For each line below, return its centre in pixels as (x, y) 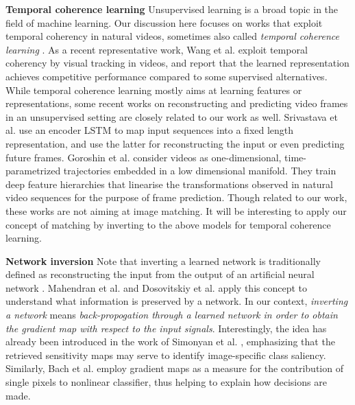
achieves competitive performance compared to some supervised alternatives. (167, 76)
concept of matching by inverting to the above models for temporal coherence (168, 224)
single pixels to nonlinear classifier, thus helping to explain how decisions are (166, 382)
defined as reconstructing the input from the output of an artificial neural (160, 274)
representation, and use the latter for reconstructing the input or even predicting (175, 143)
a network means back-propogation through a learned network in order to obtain (172, 315)
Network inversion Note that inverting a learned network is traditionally (163, 261)
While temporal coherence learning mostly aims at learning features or (154, 90)
